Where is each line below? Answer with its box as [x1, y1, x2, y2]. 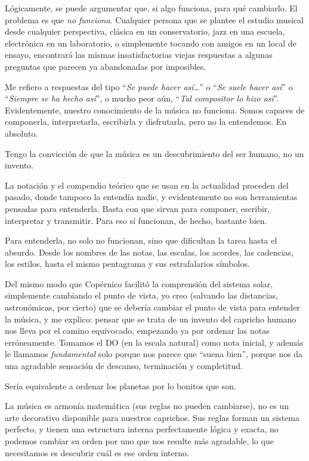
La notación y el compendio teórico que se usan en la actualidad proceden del [5, 179, 289, 191]
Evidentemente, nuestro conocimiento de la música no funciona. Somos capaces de [5, 103, 305, 116]
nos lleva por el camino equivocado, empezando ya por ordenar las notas [5, 324, 270, 337]
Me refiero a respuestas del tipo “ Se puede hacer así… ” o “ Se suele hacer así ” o [5, 80, 293, 93]
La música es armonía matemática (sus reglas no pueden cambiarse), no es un [5, 399, 289, 412]
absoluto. [5, 127, 38, 139]
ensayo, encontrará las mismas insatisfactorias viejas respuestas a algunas [5, 48, 273, 61]
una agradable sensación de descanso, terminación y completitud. [5, 359, 243, 372]
